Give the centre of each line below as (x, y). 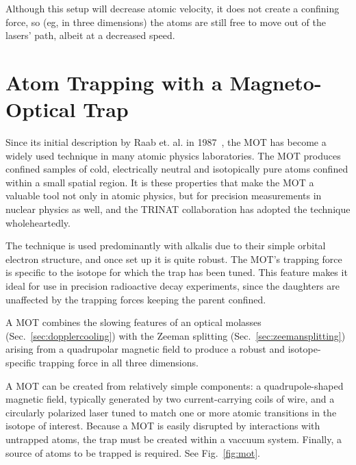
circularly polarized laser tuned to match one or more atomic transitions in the (171, 412)
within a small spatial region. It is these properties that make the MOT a (160, 182)
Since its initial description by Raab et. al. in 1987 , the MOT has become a (166, 142)
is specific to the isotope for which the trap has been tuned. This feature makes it (177, 272)
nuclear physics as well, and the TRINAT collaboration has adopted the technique (178, 209)
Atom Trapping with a (114, 82)
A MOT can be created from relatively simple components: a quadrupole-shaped (175, 385)
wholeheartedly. (38, 222)
